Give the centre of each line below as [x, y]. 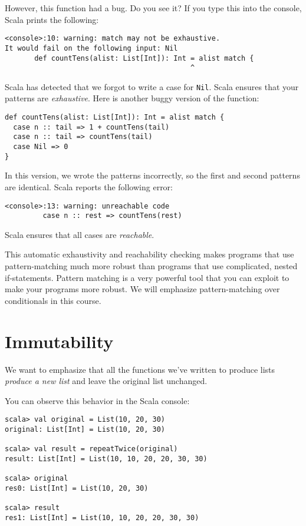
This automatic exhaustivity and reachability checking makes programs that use [149, 254]
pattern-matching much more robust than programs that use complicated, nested [151, 266]
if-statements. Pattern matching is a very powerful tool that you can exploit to [147, 277]
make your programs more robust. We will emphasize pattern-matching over [142, 289]
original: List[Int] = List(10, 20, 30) [85, 429]
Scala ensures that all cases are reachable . [80, 234]
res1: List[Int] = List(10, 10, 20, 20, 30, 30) [102, 517]
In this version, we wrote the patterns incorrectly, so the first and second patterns [152, 175]
